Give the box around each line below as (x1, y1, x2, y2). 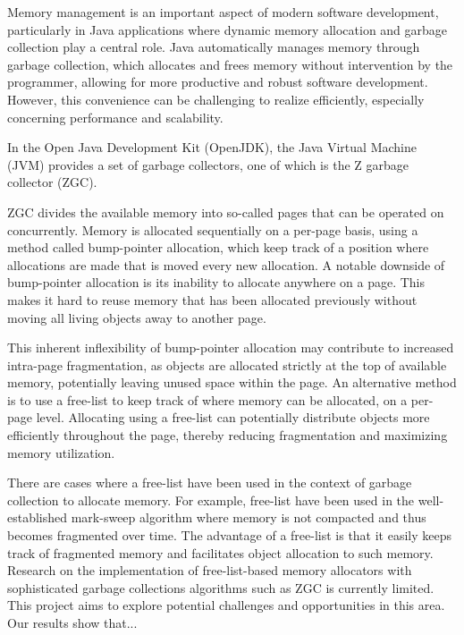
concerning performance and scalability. (7, 107, 224, 126)
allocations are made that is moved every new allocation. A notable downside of (7, 255, 445, 274)
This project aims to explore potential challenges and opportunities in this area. (7, 596, 445, 614)
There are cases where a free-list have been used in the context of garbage (7, 473, 412, 492)
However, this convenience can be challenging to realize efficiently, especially (7, 89, 425, 108)
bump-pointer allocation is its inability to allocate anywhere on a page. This (7, 273, 425, 292)
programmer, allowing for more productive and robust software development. (7, 72, 428, 91)
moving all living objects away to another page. (7, 308, 266, 326)
